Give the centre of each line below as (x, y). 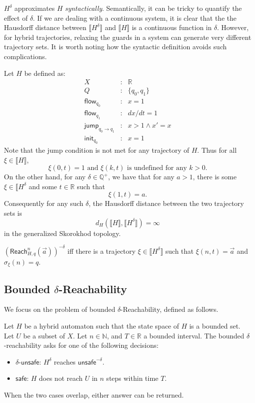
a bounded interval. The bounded (194, 335)
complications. (26, 56)
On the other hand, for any (45, 177)
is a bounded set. (215, 326)
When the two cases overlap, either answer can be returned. (94, 394)
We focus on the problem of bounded (60, 309)
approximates (35, 8)
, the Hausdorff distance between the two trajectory (166, 203)
